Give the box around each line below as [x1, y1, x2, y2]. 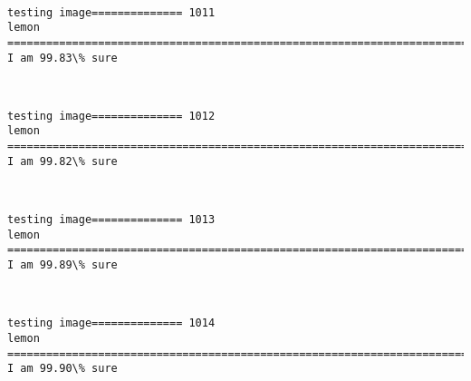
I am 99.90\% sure [7, 362, 118, 376]
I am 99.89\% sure [7, 259, 118, 271]
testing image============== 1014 [7, 317, 216, 330]
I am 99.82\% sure [7, 154, 118, 168]
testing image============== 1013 [7, 213, 216, 227]
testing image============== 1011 [7, 5, 216, 19]
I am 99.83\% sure [7, 51, 118, 64]
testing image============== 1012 [7, 109, 216, 122]
